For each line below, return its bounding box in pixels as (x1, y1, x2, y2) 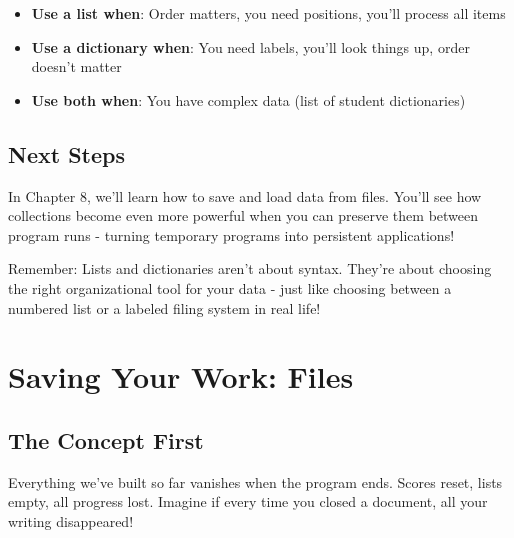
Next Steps (8, 138, 125, 169)
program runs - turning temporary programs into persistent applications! (8, 224, 455, 245)
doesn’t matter (31, 56, 122, 77)
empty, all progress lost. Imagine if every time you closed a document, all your (8, 491, 488, 512)
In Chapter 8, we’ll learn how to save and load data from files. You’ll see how (8, 185, 482, 206)
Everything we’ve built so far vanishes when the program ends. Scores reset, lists (8, 471, 503, 492)
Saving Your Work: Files (8, 356, 354, 397)
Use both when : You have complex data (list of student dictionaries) (31, 89, 466, 110)
